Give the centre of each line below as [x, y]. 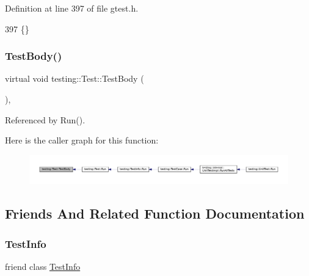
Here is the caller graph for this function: [82, 140]
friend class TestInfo [43, 266]
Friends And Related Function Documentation [155, 213]
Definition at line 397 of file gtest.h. [72, 8]
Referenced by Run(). [45, 119]
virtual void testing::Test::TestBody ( [75, 78]
